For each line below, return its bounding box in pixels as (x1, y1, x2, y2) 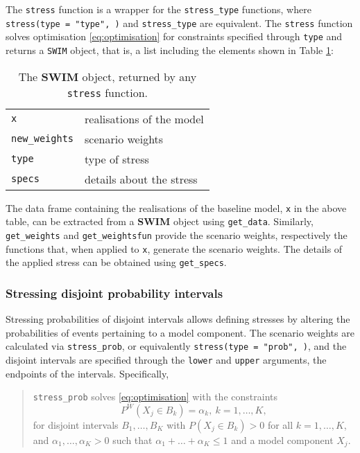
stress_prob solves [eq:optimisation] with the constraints (33, 389, 277, 404)
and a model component (231, 432, 334, 447)
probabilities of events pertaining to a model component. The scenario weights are (6, 325, 354, 339)
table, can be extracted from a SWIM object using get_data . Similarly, (6, 214, 314, 229)
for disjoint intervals (33, 417, 119, 432)
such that (112, 432, 153, 447)
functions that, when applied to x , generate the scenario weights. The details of (6, 241, 343, 256)
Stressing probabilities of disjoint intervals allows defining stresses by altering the (6, 312, 350, 326)
